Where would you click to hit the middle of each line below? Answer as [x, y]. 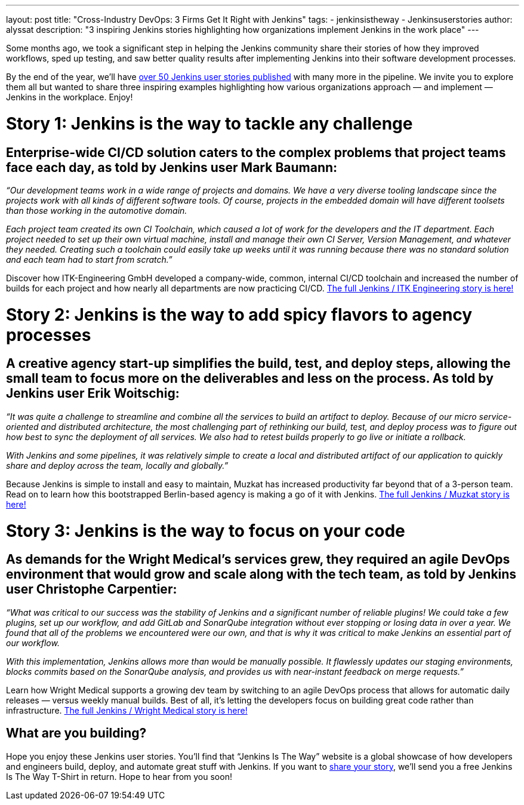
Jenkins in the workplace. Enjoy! [70, 97]
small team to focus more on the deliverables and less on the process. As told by [250, 379]
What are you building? [76, 733]
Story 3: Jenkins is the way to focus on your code [206, 531]
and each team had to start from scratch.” [89, 259]
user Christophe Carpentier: [92, 589]
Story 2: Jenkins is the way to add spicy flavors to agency [239, 314]
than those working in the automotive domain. [97, 210]
